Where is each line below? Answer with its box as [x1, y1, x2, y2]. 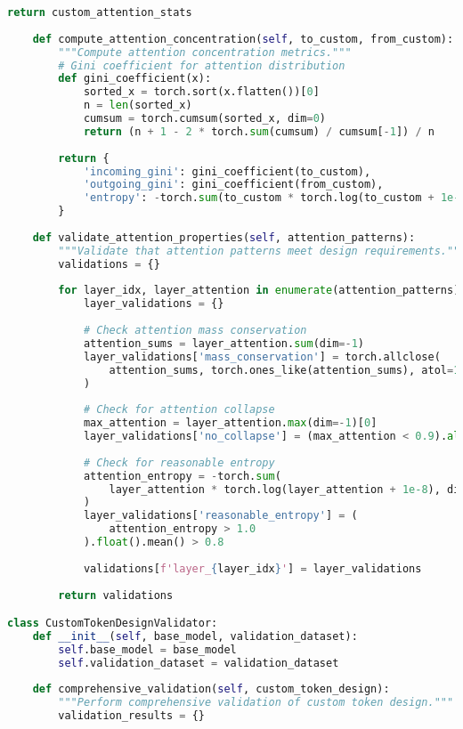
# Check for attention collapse [83, 403, 275, 417]
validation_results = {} [58, 709, 205, 723]
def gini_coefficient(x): [58, 72, 212, 85]
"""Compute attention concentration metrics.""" [58, 45, 352, 59]
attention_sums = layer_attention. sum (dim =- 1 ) [83, 336, 364, 350]
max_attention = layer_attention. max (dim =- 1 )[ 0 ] [83, 417, 378, 430]
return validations [58, 588, 174, 602]
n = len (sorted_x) [83, 99, 192, 112]
